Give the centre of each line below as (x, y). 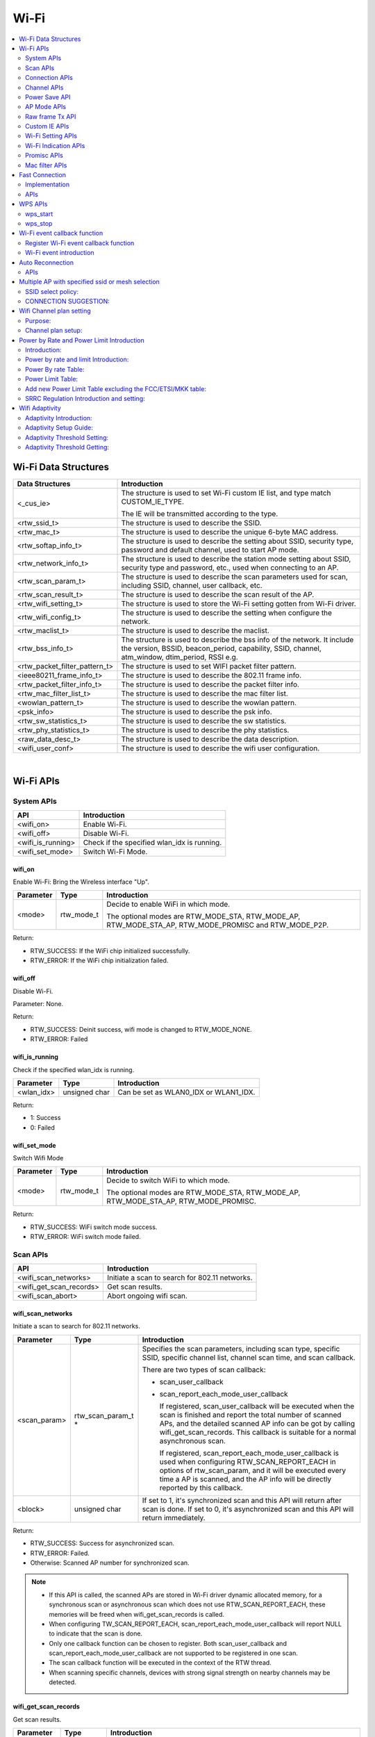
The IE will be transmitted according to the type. (200, 513)
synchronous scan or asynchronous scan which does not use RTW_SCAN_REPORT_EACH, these (187, 1604)
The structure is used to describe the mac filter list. (205, 693)
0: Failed (43, 1127)
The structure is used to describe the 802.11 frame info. (211, 675)
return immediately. (174, 1517)
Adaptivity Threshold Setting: (67, 437)
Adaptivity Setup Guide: (59, 428)
